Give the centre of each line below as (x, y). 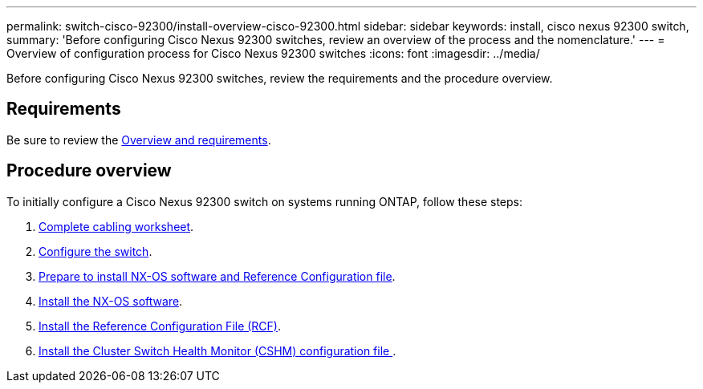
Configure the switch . (95, 251)
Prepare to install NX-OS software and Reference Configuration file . (217, 276)
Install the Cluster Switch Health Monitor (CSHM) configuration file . (217, 351)
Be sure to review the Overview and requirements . (139, 140)
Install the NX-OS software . (111, 301)
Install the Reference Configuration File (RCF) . (160, 326)
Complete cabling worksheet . (116, 226)
